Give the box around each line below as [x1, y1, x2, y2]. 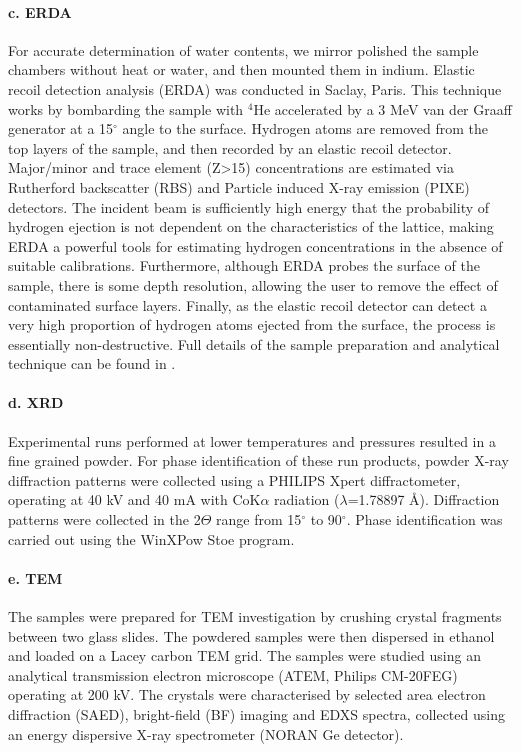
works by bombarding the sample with [8, 98, 244, 119]
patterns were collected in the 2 [8, 509, 201, 530]
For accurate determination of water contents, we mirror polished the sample [8, 39, 479, 60]
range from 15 [215, 509, 302, 530]
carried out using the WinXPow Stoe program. [8, 528, 295, 549]
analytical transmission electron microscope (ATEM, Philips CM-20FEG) [8, 664, 458, 685]
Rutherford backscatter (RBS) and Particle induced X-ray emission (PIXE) [8, 176, 470, 197]
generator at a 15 [8, 118, 114, 139]
